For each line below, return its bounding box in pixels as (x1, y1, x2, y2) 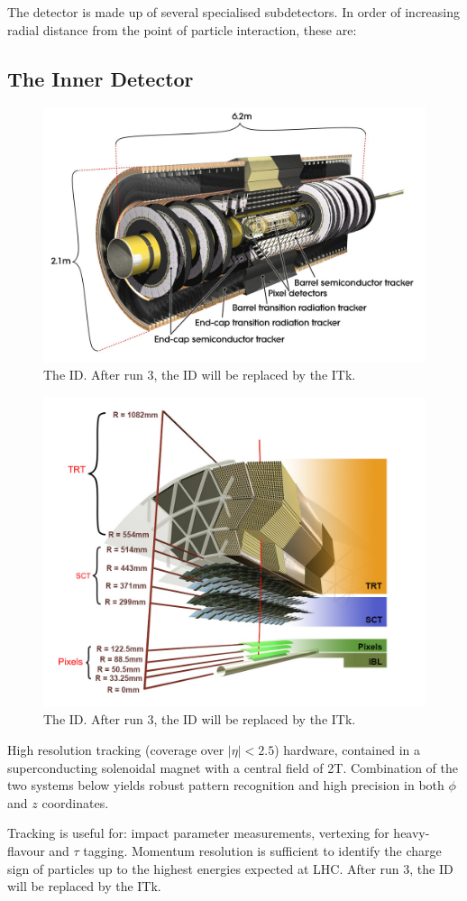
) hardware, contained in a (274, 740, 421, 758)
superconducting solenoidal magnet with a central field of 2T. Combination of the (7, 758, 458, 777)
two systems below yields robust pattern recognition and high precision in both (7, 776, 444, 795)
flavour (7, 841, 45, 860)
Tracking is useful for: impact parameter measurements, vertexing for (7, 823, 389, 842)
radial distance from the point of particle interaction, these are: (7, 20, 357, 39)
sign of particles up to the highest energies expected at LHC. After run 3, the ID (7, 859, 453, 878)
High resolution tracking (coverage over (7, 740, 224, 758)
